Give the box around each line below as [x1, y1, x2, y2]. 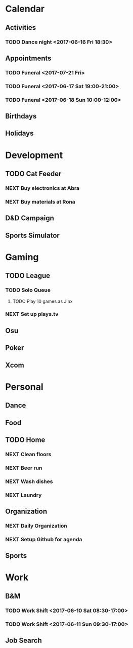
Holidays [5, 129, 34, 138]
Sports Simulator [5, 231, 60, 239]
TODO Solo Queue [5, 287, 51, 294]
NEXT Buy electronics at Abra [5, 184, 80, 191]
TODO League [5, 271, 51, 280]
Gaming [5, 251, 39, 263]
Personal [5, 381, 44, 392]
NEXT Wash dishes [5, 478, 53, 485]
